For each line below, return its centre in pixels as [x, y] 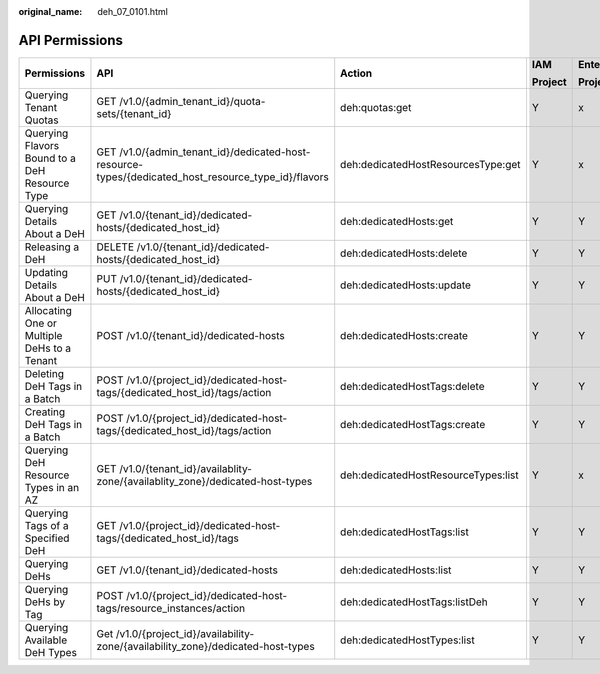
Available [46, 640]
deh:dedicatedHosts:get [397, 221]
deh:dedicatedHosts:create [404, 335]
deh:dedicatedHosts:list [396, 570]
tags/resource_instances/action [170, 608]
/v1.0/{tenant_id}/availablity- [185, 468]
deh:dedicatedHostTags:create [413, 424]
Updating [46, 272]
